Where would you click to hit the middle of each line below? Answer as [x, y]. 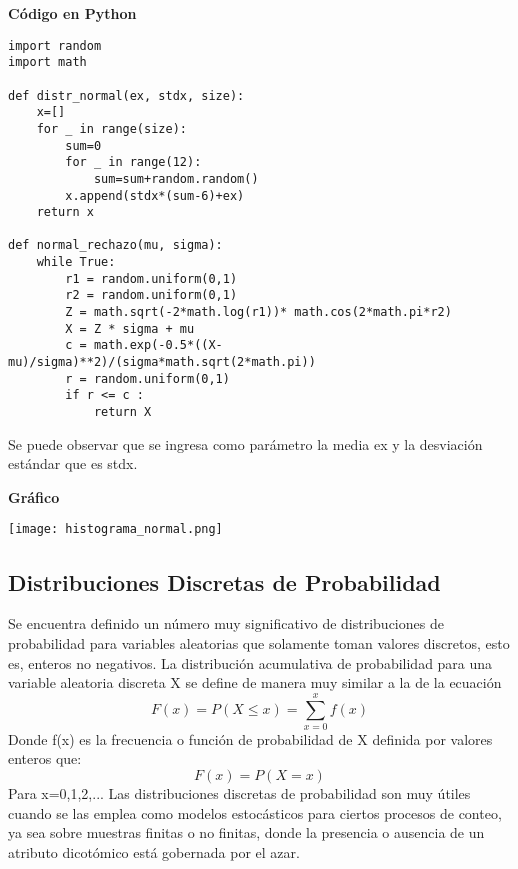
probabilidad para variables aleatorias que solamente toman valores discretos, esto [259, 642]
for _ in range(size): [111, 128]
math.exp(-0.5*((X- [158, 345]
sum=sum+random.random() [176, 178]
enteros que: [45, 758]
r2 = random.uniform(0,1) [151, 295]
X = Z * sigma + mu [130, 328]
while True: [76, 262]
